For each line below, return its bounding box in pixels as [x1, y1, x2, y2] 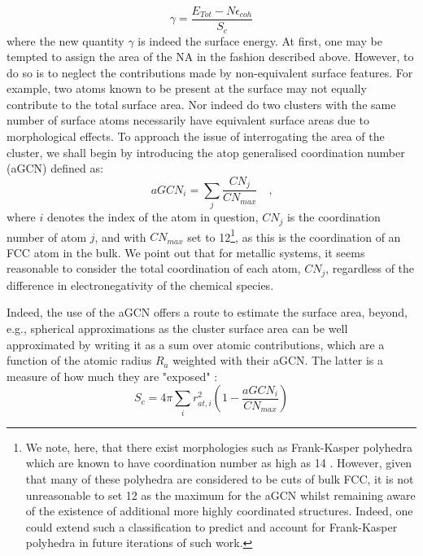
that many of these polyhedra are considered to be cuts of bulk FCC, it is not [25, 470, 414, 487]
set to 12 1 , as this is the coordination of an [187, 225, 401, 245]
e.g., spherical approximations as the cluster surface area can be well [7, 320, 348, 337]
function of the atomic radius [7, 352, 152, 369]
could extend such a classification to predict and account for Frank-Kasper [25, 518, 398, 535]
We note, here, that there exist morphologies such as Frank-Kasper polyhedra [25, 438, 413, 455]
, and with [94, 228, 146, 245]
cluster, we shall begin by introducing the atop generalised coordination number [7, 143, 405, 160]
